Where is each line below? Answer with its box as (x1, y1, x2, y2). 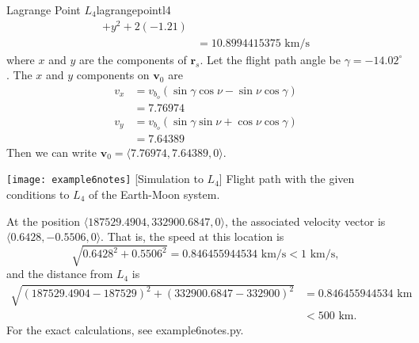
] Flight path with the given (219, 170, 355, 187)
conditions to (6, 186, 70, 203)
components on (76, 67, 150, 83)
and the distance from (6, 265, 113, 282)
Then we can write (6, 143, 97, 160)
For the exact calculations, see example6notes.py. (6, 321, 244, 337)
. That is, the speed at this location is (101, 228, 284, 245)
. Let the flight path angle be (200, 51, 341, 67)
